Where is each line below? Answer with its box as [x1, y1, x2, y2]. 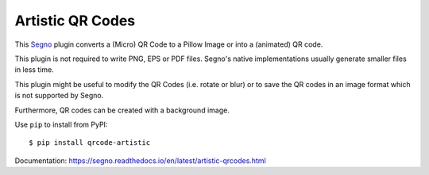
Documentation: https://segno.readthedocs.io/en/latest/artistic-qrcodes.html [14, 155, 266, 165]
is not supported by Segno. [14, 91, 104, 101]
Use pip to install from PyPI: [14, 120, 108, 129]
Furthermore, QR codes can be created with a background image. [14, 105, 230, 115]
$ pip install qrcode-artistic [29, 139, 151, 147]
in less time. [14, 65, 55, 74]
